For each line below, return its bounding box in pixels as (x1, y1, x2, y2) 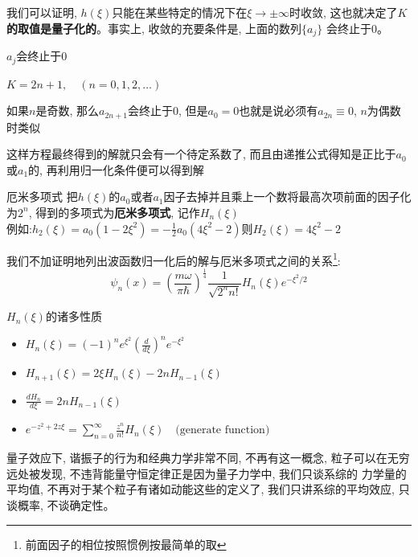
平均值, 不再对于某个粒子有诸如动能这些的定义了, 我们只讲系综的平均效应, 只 (6, 481, 410, 498)
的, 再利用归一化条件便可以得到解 (28, 161, 204, 178)
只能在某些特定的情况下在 (112, 4, 248, 20)
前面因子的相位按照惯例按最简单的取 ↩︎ (25, 535, 227, 552)
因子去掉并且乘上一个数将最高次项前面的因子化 (163, 188, 412, 205)
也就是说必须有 (239, 102, 318, 119)
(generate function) (175, 424, 270, 436)
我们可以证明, (6, 4, 77, 20)
